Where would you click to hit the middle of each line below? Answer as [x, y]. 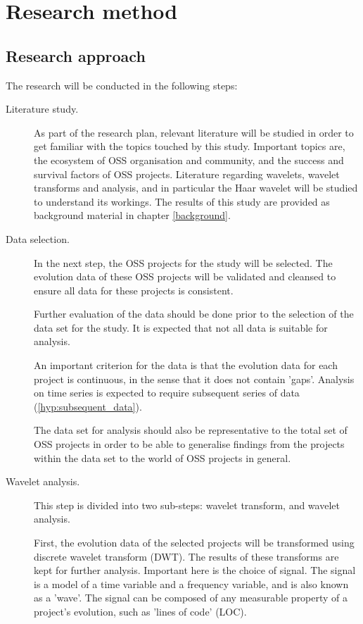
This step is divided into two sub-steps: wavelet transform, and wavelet [187, 505]
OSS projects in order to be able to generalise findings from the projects [189, 444]
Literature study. [42, 109]
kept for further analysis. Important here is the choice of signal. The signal [195, 570]
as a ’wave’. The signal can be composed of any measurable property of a [191, 598]
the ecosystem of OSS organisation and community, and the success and [189, 160]
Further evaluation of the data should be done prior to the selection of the [194, 314]
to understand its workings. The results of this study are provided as [182, 201]
